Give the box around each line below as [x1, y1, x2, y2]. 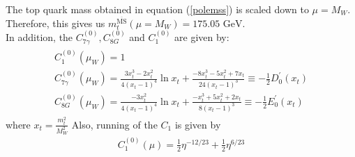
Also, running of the [71, 117, 158, 131]
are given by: [174, 30, 229, 44]
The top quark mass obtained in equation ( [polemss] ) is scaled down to [6, 2, 309, 16]
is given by [174, 117, 221, 131]
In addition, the [6, 30, 73, 44]
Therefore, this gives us [6, 15, 105, 30]
